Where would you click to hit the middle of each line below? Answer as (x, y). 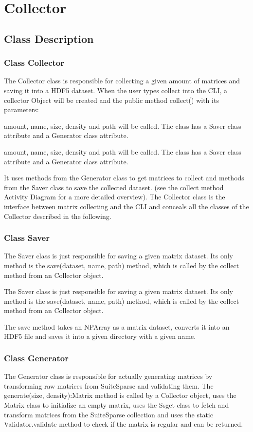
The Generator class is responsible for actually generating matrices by (108, 376)
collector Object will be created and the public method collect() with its (111, 100)
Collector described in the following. (58, 216)
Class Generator (36, 358)
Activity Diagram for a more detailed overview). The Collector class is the (115, 197)
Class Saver (27, 238)
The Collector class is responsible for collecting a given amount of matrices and (122, 81)
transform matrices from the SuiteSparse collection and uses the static (108, 414)
